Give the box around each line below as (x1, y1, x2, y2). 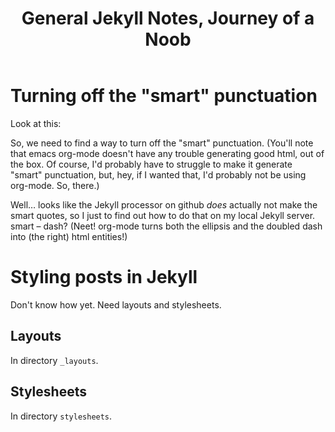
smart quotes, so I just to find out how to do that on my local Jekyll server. (10, 209, 316, 221)
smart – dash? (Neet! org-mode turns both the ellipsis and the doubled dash (10, 220, 323, 232)
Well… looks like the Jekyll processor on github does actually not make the (10, 198, 318, 211)
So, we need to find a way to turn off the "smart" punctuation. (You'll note (10, 137, 314, 149)
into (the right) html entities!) (10, 230, 128, 242)
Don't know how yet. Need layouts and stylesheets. (10, 298, 222, 311)
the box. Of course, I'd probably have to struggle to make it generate (10, 158, 293, 170)
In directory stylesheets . (10, 410, 113, 422)
